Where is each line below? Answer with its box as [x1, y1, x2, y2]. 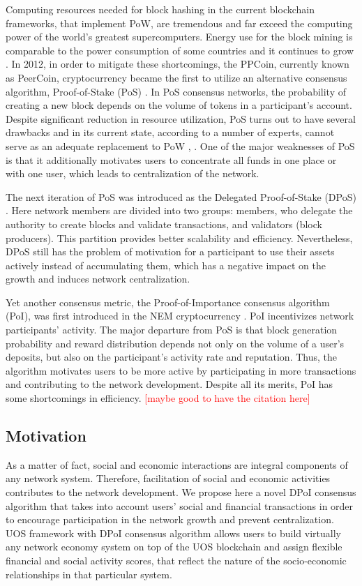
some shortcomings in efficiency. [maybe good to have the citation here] [6, 391, 310, 405]
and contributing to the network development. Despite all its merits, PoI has [6, 377, 333, 391]
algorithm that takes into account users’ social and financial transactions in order [6, 498, 354, 513]
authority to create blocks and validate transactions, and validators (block [6, 216, 322, 231]
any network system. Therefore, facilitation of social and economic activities [6, 471, 331, 486]
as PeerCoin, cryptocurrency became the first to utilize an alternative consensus [6, 70, 347, 84]
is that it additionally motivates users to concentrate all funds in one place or [6, 152, 337, 167]
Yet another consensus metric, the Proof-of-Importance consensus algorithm [6, 294, 330, 309]
